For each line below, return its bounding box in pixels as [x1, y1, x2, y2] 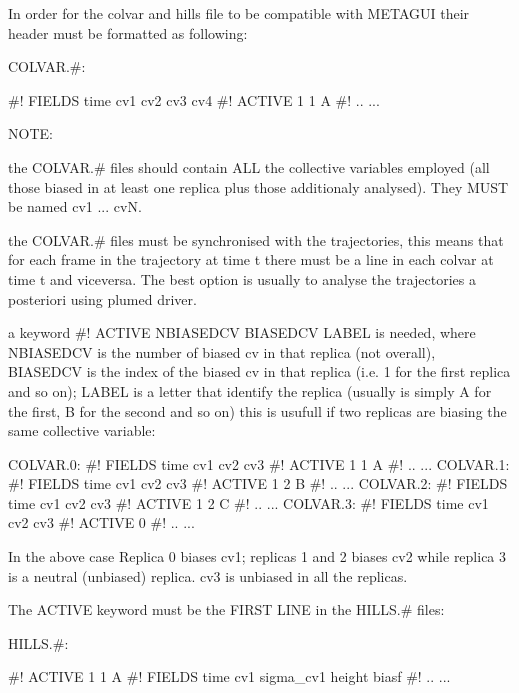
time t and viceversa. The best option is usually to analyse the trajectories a [8, 268, 476, 289]
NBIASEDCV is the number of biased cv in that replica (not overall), [8, 341, 436, 362]
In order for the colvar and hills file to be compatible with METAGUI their [8, 3, 470, 23]
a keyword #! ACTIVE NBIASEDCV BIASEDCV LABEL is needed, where [8, 322, 476, 343]
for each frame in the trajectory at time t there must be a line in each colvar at [8, 249, 494, 270]
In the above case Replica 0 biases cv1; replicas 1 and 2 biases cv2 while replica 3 [8, 546, 507, 567]
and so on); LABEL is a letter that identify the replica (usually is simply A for [8, 380, 492, 401]
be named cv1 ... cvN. [8, 196, 142, 217]
